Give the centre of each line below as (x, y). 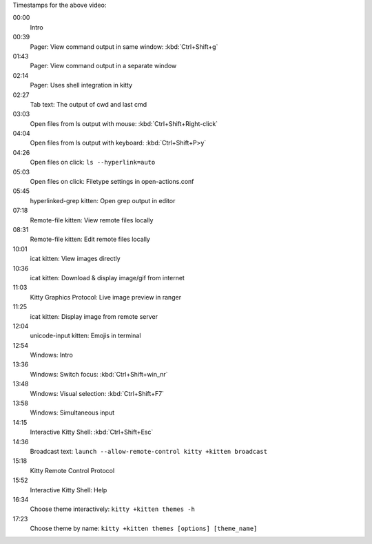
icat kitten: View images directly (75, 259)
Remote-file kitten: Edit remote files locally (90, 239)
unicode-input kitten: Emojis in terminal (85, 336)
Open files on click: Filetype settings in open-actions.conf (112, 182)
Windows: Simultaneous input (72, 412)
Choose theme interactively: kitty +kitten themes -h (113, 509)
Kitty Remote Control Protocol (72, 470)
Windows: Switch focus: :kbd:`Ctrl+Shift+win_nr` (99, 374)
